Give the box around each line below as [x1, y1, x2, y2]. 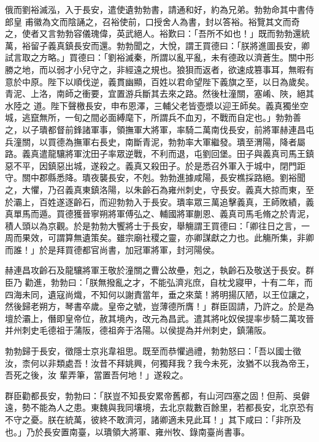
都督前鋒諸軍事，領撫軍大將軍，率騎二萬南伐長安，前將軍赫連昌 [47, 123, 306, 135]
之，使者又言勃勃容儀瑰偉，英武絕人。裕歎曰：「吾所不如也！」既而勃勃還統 [5, 27, 310, 40]
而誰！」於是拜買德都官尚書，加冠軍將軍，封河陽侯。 [5, 243, 220, 256]
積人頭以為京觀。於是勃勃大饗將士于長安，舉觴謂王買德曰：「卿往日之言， [5, 219, 301, 232]
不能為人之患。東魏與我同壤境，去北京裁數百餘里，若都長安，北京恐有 [30, 401, 314, 414]
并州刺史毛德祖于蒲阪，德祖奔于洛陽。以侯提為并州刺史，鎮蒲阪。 [5, 324, 271, 337]
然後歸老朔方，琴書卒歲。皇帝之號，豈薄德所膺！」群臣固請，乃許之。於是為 [5, 300, 314, 313]
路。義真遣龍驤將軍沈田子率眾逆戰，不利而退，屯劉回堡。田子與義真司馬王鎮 [5, 147, 314, 160]
